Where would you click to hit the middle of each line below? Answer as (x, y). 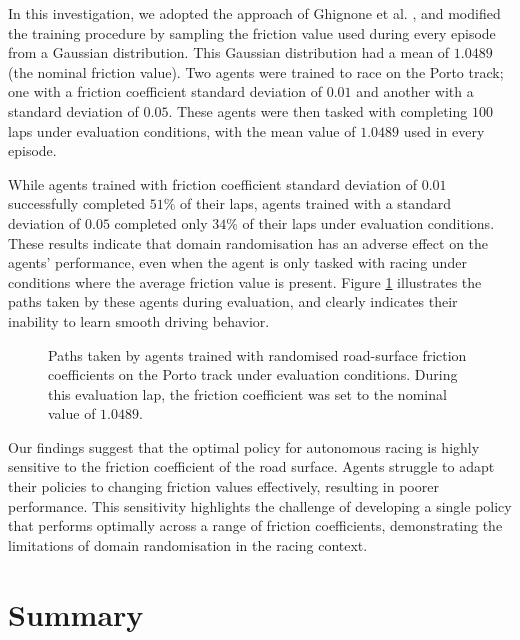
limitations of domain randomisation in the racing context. (188, 544)
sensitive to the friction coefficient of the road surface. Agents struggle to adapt (251, 466)
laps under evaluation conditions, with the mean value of (182, 130)
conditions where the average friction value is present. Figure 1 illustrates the (245, 281)
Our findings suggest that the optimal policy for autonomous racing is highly (244, 446)
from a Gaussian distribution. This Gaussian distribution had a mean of (229, 52)
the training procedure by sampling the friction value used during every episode (252, 32)
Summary (76, 613)
